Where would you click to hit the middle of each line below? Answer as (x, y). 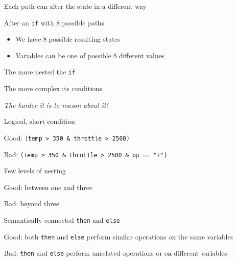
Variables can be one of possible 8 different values (90, 55)
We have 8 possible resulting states (68, 39)
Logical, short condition (39, 121)
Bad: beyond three (32, 203)
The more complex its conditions (53, 88)
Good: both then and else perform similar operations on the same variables (119, 236)
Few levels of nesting (35, 171)
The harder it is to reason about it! (56, 105)
